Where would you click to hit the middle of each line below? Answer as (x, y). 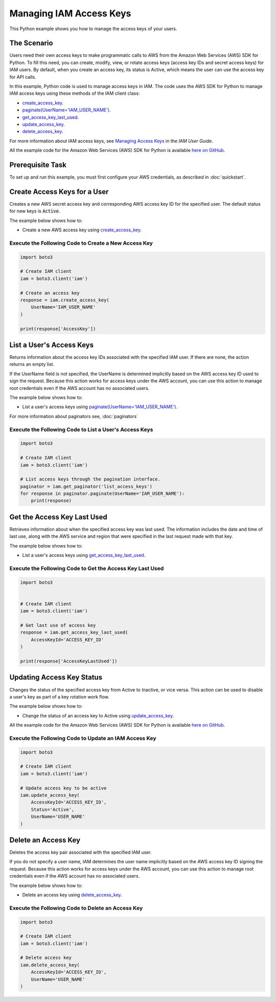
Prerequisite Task (38, 165)
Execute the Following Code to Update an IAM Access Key (83, 738)
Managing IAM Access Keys (70, 13)
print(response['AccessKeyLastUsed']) (69, 661)
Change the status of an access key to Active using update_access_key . (98, 715)
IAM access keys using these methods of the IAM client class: (75, 93)
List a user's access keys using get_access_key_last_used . (84, 555)
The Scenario (31, 43)
